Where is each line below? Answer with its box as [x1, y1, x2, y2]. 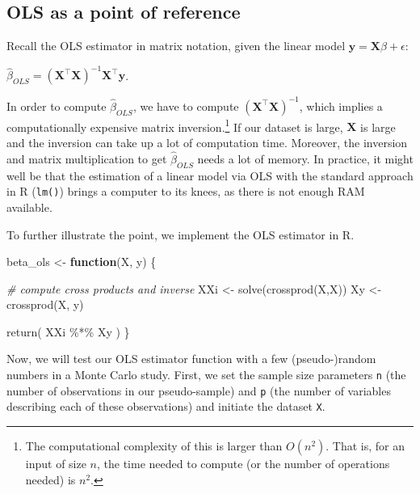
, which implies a [299, 97, 383, 114]
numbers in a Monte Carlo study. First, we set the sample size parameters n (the [6, 366, 406, 383]
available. [6, 198, 52, 215]
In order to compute [6, 97, 107, 114]
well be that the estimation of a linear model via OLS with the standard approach [6, 167, 414, 184]
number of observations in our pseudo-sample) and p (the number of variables [6, 382, 391, 399]
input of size [25, 455, 86, 472]
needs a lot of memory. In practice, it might [197, 150, 414, 167]
